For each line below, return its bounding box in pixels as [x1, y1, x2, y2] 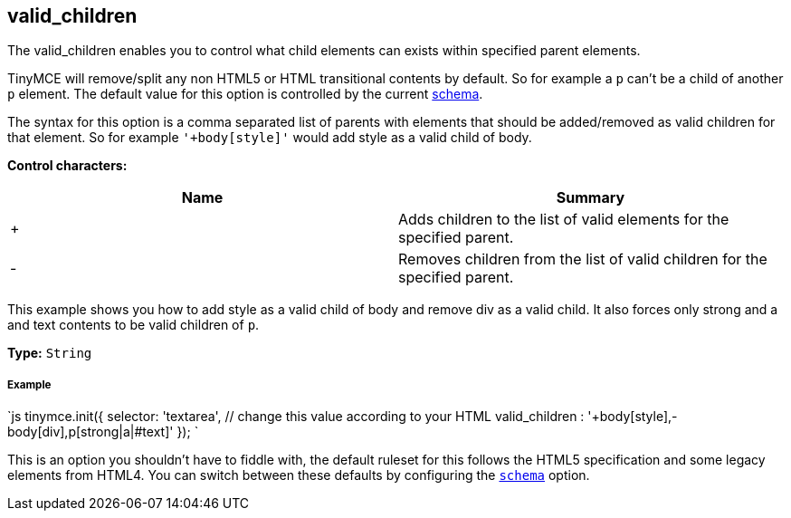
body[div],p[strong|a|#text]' [7, 424, 174, 440]
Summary [556, 188, 625, 207]
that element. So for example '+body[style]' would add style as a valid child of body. [7, 129, 532, 146]
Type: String [7, 345, 92, 361]
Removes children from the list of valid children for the [398, 250, 767, 269]
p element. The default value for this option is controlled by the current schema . [7, 86, 483, 102]
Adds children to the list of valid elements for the [398, 210, 729, 229]
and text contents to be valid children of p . [7, 317, 260, 333]
